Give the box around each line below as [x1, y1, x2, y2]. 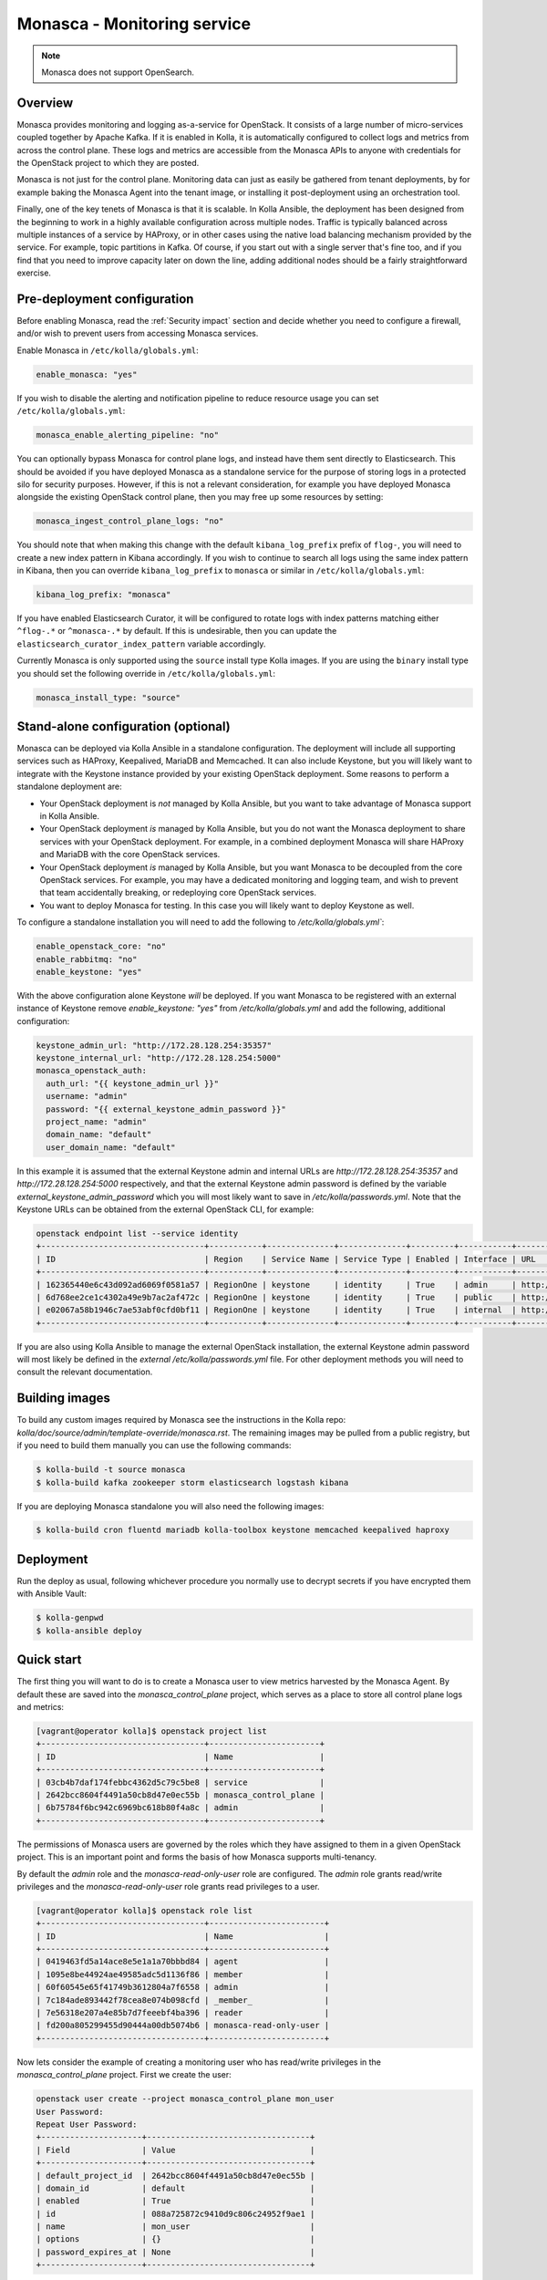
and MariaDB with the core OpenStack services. [39, 849, 221, 860]
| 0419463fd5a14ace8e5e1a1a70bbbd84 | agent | [36, 1956, 330, 1967]
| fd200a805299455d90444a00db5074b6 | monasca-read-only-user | [36, 2020, 330, 2031]
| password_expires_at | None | [36, 2246, 315, 2257]
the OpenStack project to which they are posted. [16, 158, 200, 169]
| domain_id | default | [36, 2182, 315, 2193]
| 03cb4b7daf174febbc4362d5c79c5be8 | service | [36, 1777, 325, 1788]
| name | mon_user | [36, 2222, 315, 2232]
